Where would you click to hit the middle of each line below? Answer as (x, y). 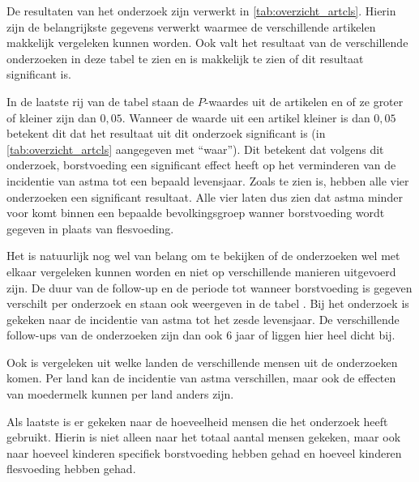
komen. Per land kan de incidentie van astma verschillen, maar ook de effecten (201, 378)
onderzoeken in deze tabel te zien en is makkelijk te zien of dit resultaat (185, 58)
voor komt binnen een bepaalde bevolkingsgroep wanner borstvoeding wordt (196, 213)
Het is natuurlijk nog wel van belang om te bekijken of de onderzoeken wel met (203, 256)
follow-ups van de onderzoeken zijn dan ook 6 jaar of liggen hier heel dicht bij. (201, 335)
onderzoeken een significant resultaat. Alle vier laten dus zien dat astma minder (205, 196)
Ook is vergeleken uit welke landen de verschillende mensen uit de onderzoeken (202, 362)
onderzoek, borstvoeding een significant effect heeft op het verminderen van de (201, 165)
